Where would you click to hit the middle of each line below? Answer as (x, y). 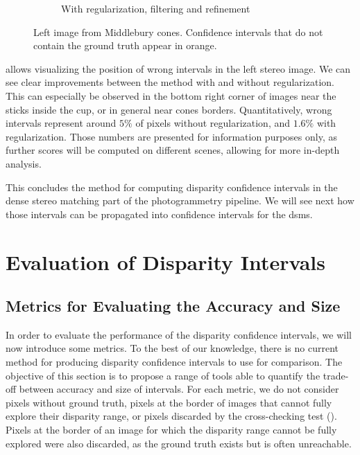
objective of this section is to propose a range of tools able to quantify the (163, 375)
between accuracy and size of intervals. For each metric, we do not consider (179, 389)
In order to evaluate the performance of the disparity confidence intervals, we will (179, 334)
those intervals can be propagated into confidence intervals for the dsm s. (159, 214)
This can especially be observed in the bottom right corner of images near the (171, 95)
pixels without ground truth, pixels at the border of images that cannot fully (169, 402)
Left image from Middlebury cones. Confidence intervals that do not (178, 32)
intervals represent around (61, 123)
